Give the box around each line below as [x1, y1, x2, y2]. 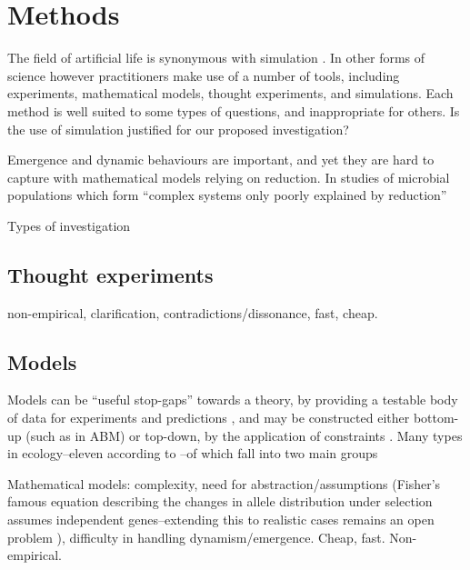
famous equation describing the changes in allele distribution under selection [7, 492, 433, 511]
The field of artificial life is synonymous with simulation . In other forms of [7, 48, 425, 67]
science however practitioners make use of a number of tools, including [7, 65, 400, 85]
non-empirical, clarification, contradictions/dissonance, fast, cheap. [7, 303, 378, 322]
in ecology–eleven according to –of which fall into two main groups [7, 444, 378, 463]
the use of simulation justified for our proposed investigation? [7, 119, 349, 138]
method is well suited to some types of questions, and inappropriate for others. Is [7, 101, 460, 120]
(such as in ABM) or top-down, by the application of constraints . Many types [25, 425, 463, 445]
